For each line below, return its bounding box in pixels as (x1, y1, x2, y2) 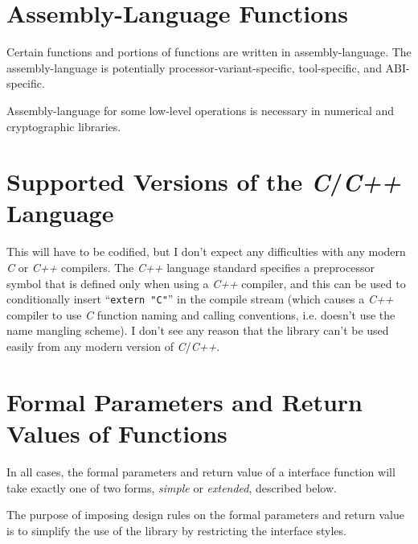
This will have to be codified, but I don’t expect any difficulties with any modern (6, 243, 406, 260)
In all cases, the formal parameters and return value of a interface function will (6, 463, 395, 480)
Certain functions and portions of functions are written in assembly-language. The (6, 43, 412, 60)
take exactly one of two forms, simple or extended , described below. (6, 479, 337, 496)
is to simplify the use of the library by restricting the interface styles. (6, 521, 346, 538)
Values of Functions (6, 417, 227, 449)
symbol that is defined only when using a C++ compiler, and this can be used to (6, 274, 406, 291)
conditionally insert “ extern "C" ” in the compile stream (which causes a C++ (6, 291, 394, 307)
